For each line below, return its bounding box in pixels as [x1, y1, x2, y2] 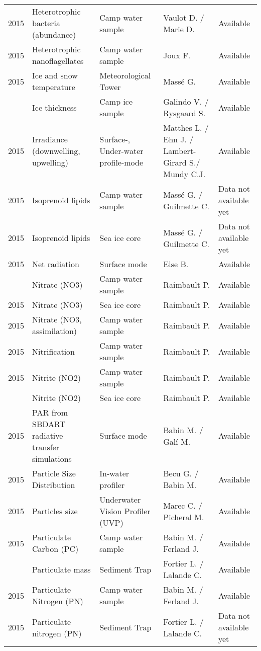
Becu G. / [163, 467, 199, 479]
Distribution [32, 479, 75, 491]
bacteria [32, 17, 61, 29]
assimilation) [32, 325, 77, 337]
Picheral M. [163, 511, 204, 523]
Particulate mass [32, 563, 91, 575]
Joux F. [163, 49, 191, 61]
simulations [32, 453, 72, 464]
